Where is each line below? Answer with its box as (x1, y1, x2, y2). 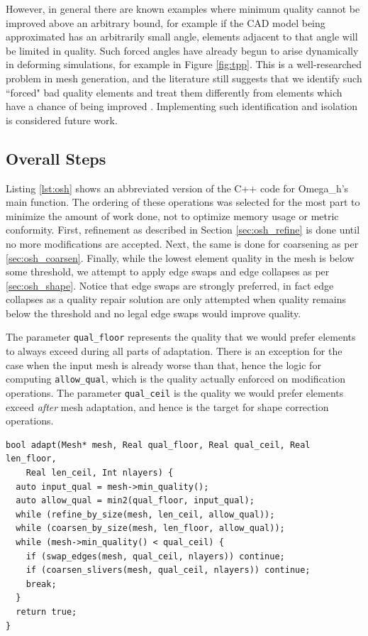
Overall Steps (6, 147, 106, 169)
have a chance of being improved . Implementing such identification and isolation (6, 99, 358, 114)
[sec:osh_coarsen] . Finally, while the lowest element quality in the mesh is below (6, 250, 355, 265)
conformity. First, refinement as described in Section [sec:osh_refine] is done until (6, 222, 360, 237)
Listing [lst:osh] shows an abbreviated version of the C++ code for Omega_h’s (6, 180, 349, 195)
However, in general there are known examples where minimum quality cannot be (6, 1, 360, 16)
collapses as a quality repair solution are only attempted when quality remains (6, 292, 347, 307)
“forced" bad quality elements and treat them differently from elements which (6, 84, 342, 99)
